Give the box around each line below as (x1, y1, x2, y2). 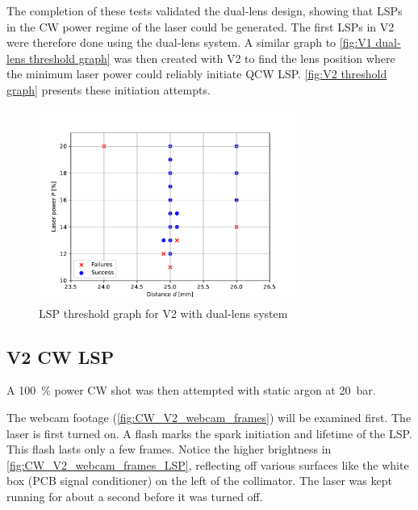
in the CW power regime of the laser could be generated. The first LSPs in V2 (6, 18, 395, 35)
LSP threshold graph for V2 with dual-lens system (39, 304, 288, 321)
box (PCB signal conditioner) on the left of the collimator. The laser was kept (6, 472, 392, 489)
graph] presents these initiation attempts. (6, 81, 211, 98)
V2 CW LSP (6, 344, 115, 369)
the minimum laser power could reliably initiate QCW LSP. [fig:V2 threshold (6, 65, 387, 82)
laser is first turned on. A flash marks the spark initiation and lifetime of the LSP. (6, 424, 412, 441)
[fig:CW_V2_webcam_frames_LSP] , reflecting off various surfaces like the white (6, 456, 409, 473)
